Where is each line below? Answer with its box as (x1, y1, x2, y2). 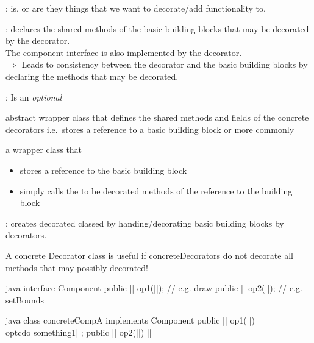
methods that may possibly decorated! (5, 261, 148, 274)
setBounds (5, 293, 44, 306)
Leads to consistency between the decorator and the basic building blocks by (21, 58, 308, 71)
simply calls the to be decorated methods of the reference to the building (20, 184, 293, 197)
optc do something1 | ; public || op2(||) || (5, 325, 152, 338)
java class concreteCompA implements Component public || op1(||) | (5, 314, 260, 327)
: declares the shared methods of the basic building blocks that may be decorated (5, 22, 309, 35)
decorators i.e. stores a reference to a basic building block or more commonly (5, 122, 294, 135)
